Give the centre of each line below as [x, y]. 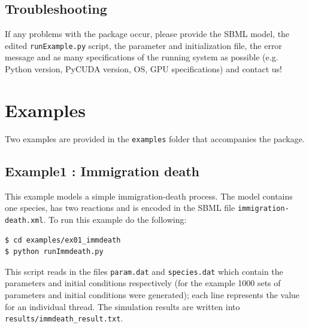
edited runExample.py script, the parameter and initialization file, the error [143, 45]
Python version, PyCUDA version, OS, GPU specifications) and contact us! [143, 69]
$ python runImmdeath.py [54, 252]
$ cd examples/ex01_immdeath [63, 240]
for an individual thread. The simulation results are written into [122, 306]
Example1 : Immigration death [102, 171]
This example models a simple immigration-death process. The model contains [149, 196]
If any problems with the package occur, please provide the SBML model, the [147, 34]
